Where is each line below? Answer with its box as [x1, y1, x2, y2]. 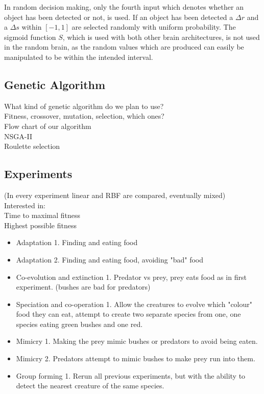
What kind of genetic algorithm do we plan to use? [4, 100, 164, 111]
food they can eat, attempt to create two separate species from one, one [16, 309, 241, 319]
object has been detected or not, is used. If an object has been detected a [4, 11, 233, 22]
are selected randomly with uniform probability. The [71, 21, 236, 32]
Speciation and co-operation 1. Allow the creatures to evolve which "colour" [16, 298, 252, 309]
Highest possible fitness [4, 220, 77, 230]
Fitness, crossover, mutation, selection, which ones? [4, 111, 164, 121]
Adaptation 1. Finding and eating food [16, 237, 138, 248]
